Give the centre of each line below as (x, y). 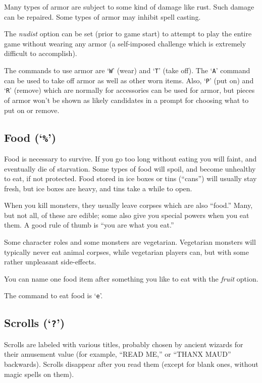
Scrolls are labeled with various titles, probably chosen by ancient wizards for (124, 344)
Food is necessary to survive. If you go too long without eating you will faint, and (130, 158)
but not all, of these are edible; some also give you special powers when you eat (127, 215)
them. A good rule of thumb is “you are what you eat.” (89, 225)
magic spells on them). (39, 374)
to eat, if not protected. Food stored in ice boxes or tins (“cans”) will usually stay (130, 178)
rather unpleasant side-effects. (50, 262)
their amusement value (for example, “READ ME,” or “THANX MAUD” (118, 354)
